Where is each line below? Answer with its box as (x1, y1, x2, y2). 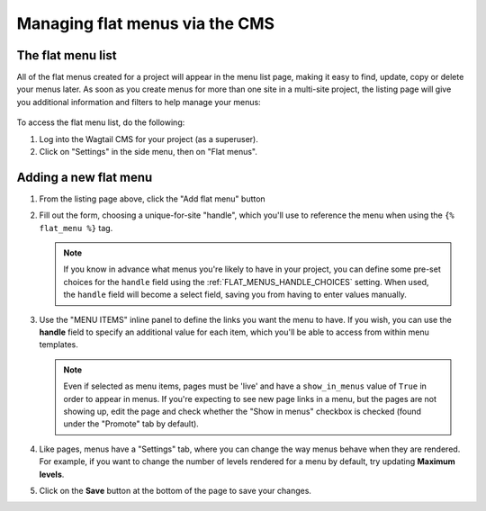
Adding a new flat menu (16, 169, 153, 184)
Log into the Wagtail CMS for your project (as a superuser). (39, 133, 258, 144)
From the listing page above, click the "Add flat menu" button (39, 193, 265, 204)
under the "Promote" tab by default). (63, 418, 200, 429)
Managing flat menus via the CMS (16, 13, 274, 33)
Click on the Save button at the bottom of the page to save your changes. (39, 485, 312, 496)
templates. (39, 339, 78, 350)
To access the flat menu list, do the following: (16, 117, 185, 128)
